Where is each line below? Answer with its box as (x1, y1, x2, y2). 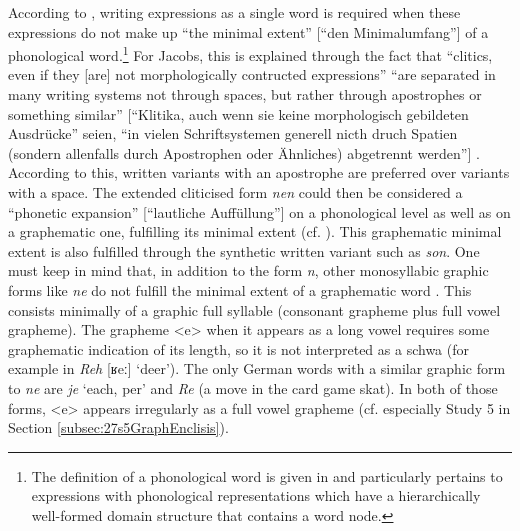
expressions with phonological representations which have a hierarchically (31, 485, 481, 506)
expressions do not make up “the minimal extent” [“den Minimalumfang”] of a (8, 21, 489, 42)
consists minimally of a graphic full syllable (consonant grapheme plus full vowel (8, 299, 501, 320)
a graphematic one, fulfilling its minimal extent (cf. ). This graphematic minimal (8, 221, 502, 242)
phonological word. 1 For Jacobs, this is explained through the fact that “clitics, (8, 42, 493, 65)
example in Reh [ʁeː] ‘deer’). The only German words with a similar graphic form (8, 358, 506, 379)
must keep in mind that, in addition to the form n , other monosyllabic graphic (8, 260, 489, 281)
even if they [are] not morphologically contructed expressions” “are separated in (8, 64, 496, 85)
